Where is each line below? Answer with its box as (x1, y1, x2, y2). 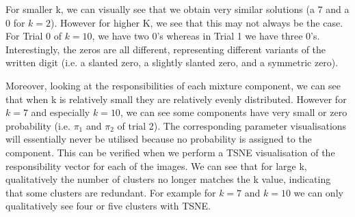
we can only (293, 185, 343, 199)
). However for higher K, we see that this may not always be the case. (51, 15, 343, 29)
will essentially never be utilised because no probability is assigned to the (5, 132, 312, 146)
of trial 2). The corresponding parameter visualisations (117, 118, 347, 132)
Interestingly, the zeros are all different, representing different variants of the (5, 42, 326, 56)
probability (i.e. (5, 118, 70, 132)
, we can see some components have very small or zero (120, 105, 347, 119)
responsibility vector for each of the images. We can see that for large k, (5, 158, 307, 173)
